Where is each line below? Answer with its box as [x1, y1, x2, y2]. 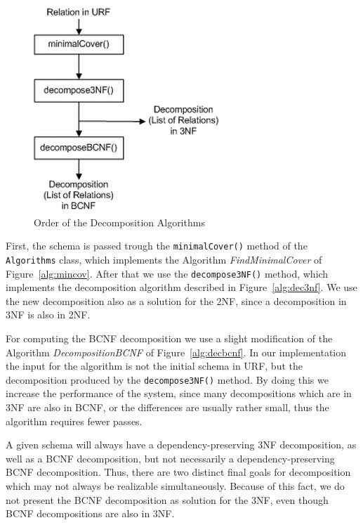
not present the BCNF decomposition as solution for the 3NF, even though [6, 492, 329, 507]
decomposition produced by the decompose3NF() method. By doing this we [6, 372, 329, 387]
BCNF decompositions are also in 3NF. [6, 506, 175, 521]
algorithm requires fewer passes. [6, 413, 143, 428]
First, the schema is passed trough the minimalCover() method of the [6, 238, 308, 253]
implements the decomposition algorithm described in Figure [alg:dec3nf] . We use [6, 280, 357, 294]
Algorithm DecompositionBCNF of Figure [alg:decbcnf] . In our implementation [6, 344, 347, 359]
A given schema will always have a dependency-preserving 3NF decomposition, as [6, 437, 357, 452]
